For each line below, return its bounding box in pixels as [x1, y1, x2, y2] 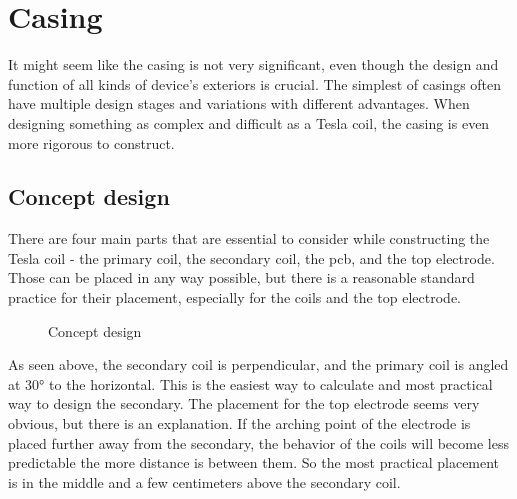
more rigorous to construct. [8, 132, 175, 153]
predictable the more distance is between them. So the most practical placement [8, 452, 500, 473]
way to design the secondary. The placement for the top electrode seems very [8, 393, 480, 414]
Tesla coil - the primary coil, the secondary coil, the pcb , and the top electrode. [8, 247, 495, 268]
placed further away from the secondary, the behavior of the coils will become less [8, 432, 509, 453]
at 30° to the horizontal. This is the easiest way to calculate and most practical [8, 373, 493, 394]
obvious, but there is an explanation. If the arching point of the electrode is [8, 413, 471, 434]
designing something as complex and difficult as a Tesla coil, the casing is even [8, 112, 490, 133]
